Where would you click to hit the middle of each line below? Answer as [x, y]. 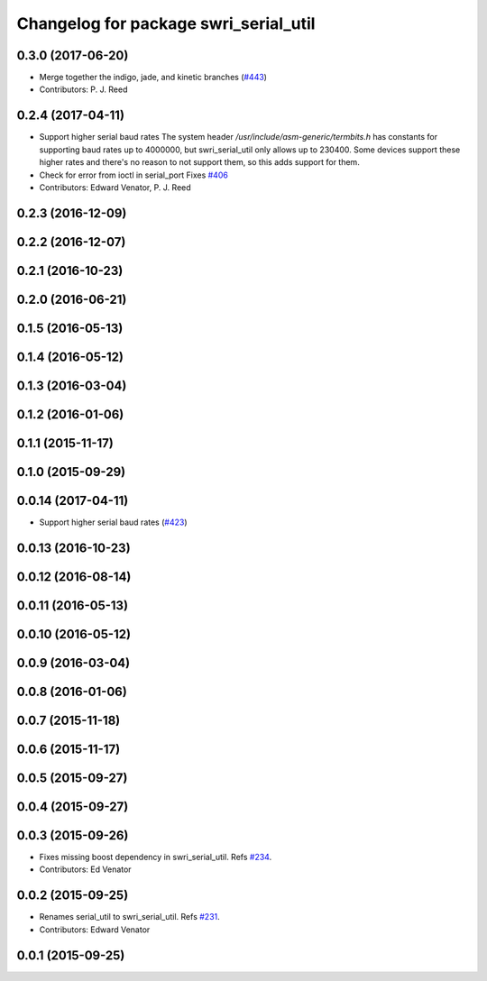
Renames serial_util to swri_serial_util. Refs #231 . [129, 917]
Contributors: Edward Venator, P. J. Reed [115, 187]
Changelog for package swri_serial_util [166, 23]
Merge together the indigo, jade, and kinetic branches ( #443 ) [153, 78]
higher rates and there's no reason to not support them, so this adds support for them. [199, 162]
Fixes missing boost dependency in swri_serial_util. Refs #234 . [156, 857]
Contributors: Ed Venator [85, 869]
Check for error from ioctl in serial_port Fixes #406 [134, 175]
